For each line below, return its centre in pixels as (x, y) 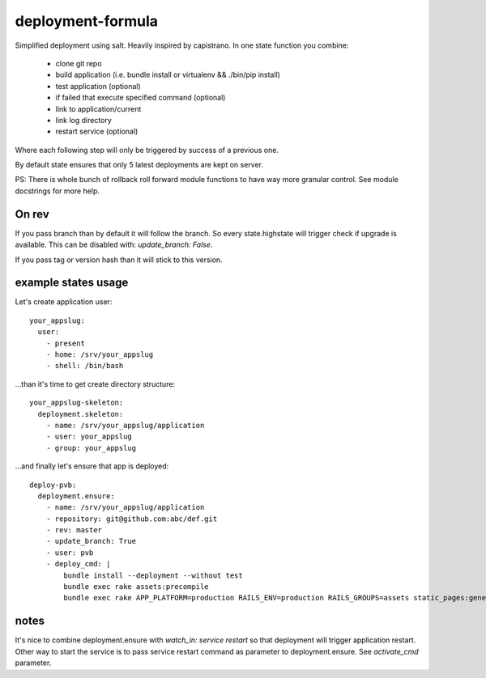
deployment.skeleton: (81, 414)
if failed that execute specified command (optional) (141, 98)
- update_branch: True (91, 541)
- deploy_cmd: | (78, 564)
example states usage (72, 283)
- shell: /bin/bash (85, 366)
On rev (32, 214)
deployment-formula (86, 21)
